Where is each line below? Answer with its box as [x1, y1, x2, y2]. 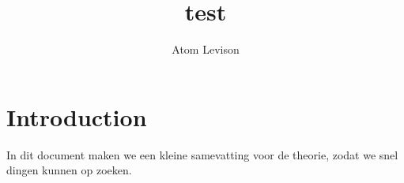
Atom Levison [172, 41, 240, 58]
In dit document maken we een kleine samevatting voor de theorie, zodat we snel [6, 146, 398, 162]
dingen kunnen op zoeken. [6, 162, 132, 178]
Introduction [6, 100, 147, 133]
